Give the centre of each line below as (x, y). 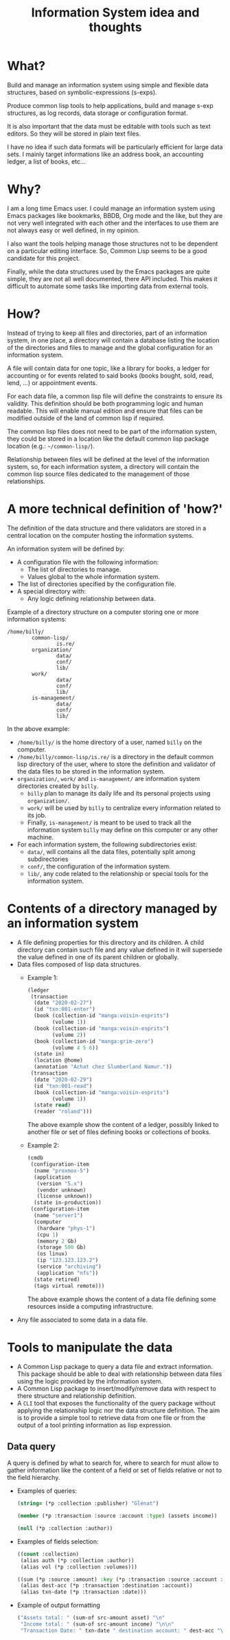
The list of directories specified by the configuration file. (96, 584)
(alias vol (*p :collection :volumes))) (79, 1567)
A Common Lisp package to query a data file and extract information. (115, 1366)
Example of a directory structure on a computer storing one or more (103, 612)
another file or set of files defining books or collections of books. (119, 1132)
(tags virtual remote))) (69, 1286)
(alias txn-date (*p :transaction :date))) (83, 1592)
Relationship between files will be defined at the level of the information (108, 459)
